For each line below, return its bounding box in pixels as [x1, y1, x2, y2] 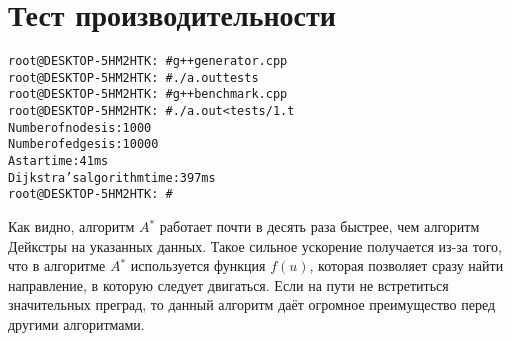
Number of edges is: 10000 [8, 137, 159, 152]
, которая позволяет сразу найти [309, 255, 504, 276]
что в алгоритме [8, 255, 106, 276]
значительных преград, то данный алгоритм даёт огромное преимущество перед [8, 294, 496, 315]
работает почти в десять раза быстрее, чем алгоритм [159, 216, 480, 237]
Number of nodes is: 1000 [8, 120, 152, 135]
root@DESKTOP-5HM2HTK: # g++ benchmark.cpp [8, 87, 288, 102]
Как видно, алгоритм [8, 216, 135, 237]
